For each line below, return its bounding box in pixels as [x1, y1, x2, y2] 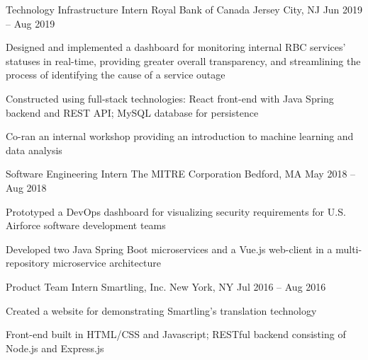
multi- [335, 241, 362, 256]
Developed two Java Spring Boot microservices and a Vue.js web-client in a [6, 241, 333, 256]
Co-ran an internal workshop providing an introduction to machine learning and [6, 129, 354, 144]
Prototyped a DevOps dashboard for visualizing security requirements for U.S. [6, 204, 346, 219]
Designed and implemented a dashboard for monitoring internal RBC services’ [6, 40, 346, 54]
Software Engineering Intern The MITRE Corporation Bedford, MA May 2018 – [6, 166, 356, 181]
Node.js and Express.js [6, 340, 104, 355]
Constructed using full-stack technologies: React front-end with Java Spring [6, 91, 334, 105]
